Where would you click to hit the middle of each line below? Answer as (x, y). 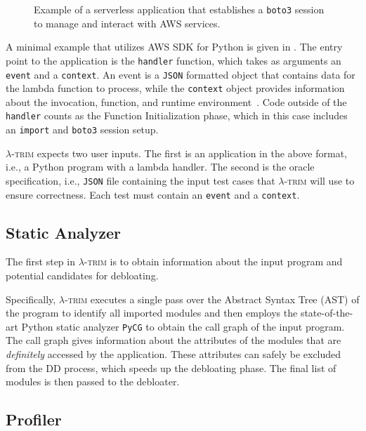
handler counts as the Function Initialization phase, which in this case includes (177, 115)
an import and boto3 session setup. (82, 130)
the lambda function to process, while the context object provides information (175, 88)
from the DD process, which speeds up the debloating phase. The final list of (171, 367)
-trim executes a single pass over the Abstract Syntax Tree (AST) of (212, 299)
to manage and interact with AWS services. (127, 23)
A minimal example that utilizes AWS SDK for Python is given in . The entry (174, 47)
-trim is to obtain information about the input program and (213, 261)
